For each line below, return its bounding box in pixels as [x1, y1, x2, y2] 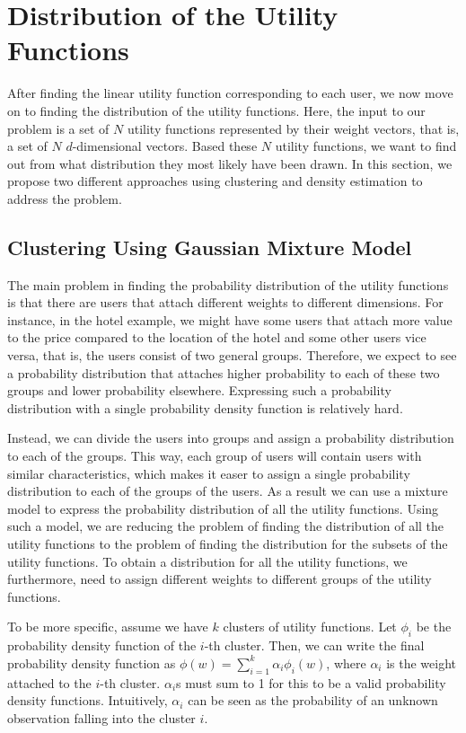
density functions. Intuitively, [7, 691, 168, 710]
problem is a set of [7, 119, 110, 137]
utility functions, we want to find [275, 137, 457, 155]
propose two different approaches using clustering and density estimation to [7, 172, 423, 190]
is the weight [386, 653, 457, 672]
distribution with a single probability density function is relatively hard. [7, 398, 403, 417]
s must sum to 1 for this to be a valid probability [176, 673, 446, 692]
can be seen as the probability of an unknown [188, 691, 438, 710]
